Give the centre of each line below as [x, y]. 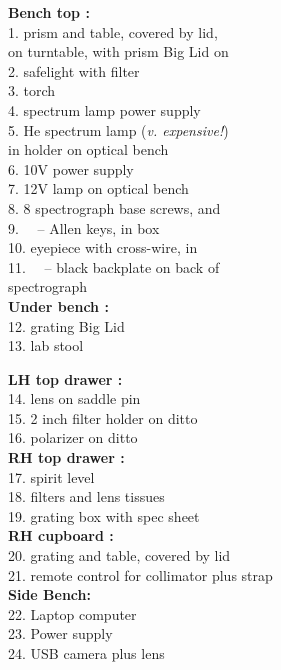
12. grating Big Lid [66, 325]
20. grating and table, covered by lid [119, 555]
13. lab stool [46, 345]
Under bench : [58, 305]
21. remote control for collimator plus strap [140, 574]
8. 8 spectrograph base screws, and [114, 207]
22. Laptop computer [72, 613]
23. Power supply [60, 633]
